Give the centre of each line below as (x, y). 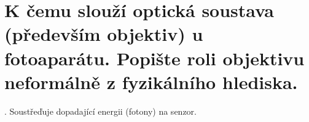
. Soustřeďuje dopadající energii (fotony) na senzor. (100, 111)
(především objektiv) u (104, 34)
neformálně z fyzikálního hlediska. (151, 81)
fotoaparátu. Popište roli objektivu (154, 58)
